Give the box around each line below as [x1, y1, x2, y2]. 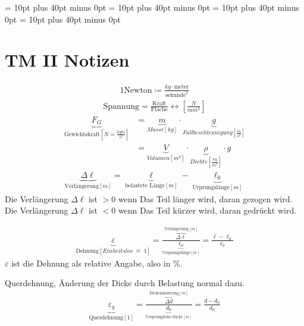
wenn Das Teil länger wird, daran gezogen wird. [118, 192, 293, 205]
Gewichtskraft [64, 131, 100, 137]
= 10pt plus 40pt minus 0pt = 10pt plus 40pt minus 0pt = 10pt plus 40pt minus [5, 1, 299, 13]
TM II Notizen [5, 48, 130, 72]
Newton [124, 86, 152, 95]
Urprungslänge [192, 184, 230, 191]
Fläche [151, 106, 168, 113]
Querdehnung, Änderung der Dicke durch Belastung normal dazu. [5, 277, 245, 289]
